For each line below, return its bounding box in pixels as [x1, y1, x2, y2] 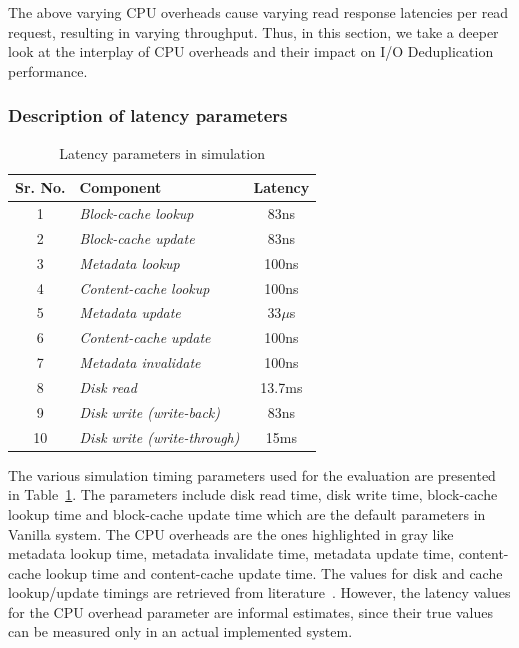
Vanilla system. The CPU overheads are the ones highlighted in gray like [8, 523, 454, 544]
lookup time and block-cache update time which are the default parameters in [8, 503, 486, 524]
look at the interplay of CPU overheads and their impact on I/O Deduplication [8, 41, 494, 62]
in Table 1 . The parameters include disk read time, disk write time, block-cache [8, 484, 498, 505]
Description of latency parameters [8, 103, 288, 128]
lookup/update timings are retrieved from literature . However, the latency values [8, 582, 511, 603]
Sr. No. [15, 177, 66, 198]
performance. [8, 60, 88, 81]
